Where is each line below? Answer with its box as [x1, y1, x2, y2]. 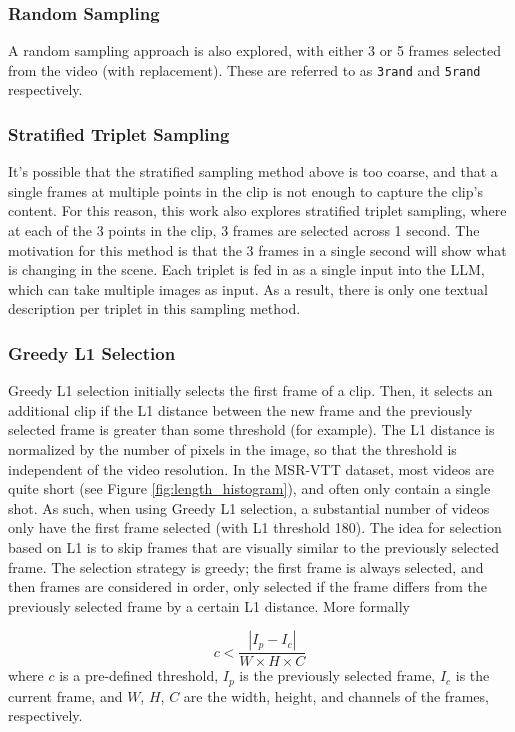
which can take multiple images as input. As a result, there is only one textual [8, 278, 488, 299]
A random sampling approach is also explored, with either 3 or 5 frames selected [8, 40, 501, 61]
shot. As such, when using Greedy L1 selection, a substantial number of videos [8, 497, 490, 518]
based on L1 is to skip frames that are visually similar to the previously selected [8, 537, 499, 557]
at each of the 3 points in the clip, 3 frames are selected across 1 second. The [8, 220, 480, 241]
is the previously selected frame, [239, 665, 436, 686]
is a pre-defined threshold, [59, 665, 219, 686]
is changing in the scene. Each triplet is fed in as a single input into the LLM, [8, 259, 485, 280]
